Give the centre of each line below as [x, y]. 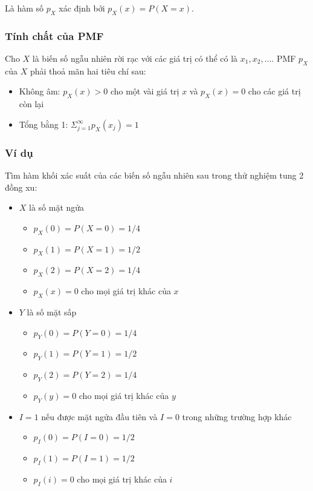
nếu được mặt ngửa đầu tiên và [99, 416]
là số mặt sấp [52, 311]
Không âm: [40, 91]
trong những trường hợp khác [237, 416]
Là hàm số [24, 8]
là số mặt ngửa [57, 207]
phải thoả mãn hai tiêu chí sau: [88, 71]
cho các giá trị [274, 91]
